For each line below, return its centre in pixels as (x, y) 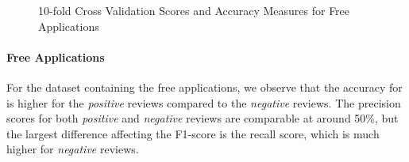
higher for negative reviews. (73, 149)
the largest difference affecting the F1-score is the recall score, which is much (193, 133)
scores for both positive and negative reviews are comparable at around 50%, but (203, 118)
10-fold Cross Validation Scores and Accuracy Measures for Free (194, 10)
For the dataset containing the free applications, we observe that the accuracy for (204, 87)
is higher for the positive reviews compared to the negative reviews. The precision (204, 102)
